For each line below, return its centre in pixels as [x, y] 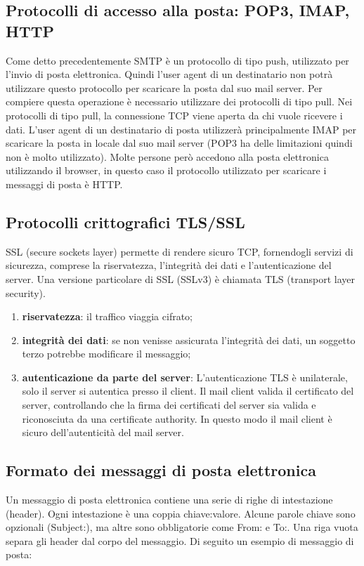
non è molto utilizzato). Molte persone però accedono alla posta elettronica [167, 156]
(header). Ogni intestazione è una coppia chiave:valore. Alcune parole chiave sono [181, 513]
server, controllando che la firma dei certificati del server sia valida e [169, 405]
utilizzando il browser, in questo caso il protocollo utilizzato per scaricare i [166, 170]
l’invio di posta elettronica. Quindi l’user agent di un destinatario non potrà [169, 74]
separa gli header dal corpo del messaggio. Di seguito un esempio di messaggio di [180, 540]
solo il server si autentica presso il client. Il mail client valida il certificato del [188, 391]
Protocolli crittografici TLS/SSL [125, 222]
